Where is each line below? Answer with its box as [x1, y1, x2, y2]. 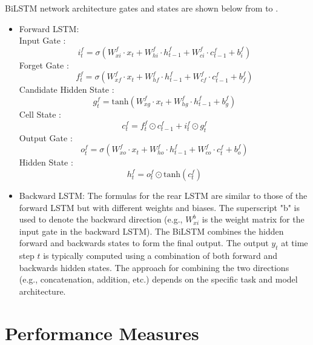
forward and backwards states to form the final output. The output [19, 236, 269, 249]
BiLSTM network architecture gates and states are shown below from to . [5, 2, 278, 14]
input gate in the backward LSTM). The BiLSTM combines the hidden [19, 224, 284, 237]
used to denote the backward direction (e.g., [19, 213, 183, 226]
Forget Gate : [19, 58, 69, 71]
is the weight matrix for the [202, 213, 305, 226]
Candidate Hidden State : [19, 83, 114, 96]
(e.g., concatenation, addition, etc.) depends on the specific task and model [19, 273, 298, 286]
